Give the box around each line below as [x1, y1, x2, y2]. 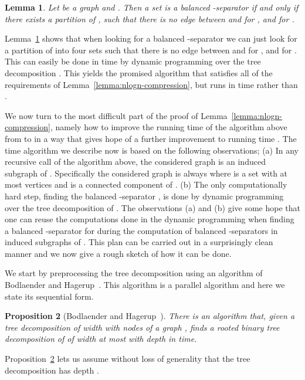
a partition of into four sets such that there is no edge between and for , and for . [5, 43, 297, 56]
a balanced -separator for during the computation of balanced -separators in [5, 224, 278, 236]
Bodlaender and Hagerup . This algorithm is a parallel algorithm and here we [5, 279, 285, 291]
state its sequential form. [5, 290, 94, 302]
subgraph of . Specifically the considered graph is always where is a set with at [5, 167, 288, 179]
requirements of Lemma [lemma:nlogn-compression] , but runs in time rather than [5, 78, 298, 90]
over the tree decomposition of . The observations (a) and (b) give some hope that [5, 201, 300, 213]
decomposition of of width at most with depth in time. [5, 333, 197, 345]
